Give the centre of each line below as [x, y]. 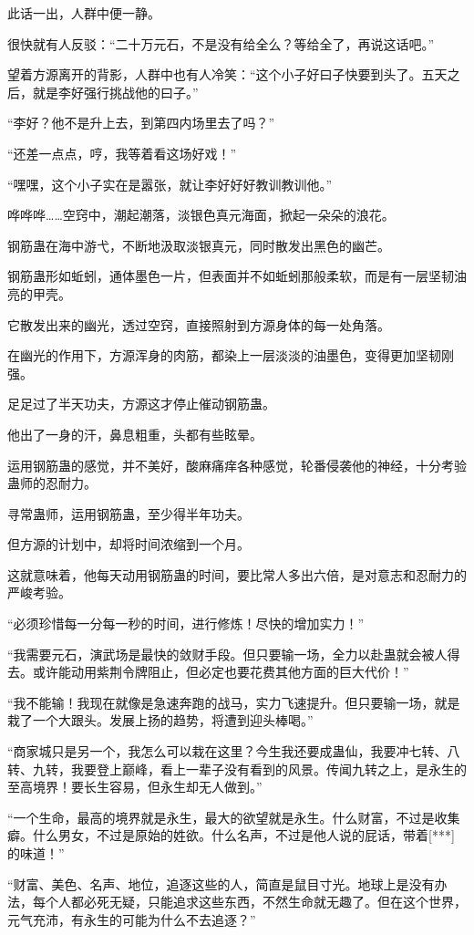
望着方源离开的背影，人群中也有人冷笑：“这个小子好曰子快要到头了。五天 [227, 74]
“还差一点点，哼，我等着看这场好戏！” [122, 153]
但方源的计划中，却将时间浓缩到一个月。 [129, 544]
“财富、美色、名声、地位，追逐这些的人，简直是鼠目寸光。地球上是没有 [221, 883]
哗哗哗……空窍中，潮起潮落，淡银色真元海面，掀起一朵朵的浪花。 [201, 215]
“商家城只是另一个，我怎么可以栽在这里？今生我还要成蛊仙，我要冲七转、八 [234, 751]
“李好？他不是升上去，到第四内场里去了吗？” [141, 123]
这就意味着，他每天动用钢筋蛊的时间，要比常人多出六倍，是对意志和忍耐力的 [237, 574]
